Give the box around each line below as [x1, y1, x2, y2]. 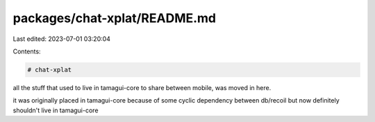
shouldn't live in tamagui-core [12, 106, 99, 114]
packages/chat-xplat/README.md [12, 10, 217, 26]
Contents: [12, 47, 41, 55]
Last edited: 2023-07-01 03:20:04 [12, 35, 111, 43]
